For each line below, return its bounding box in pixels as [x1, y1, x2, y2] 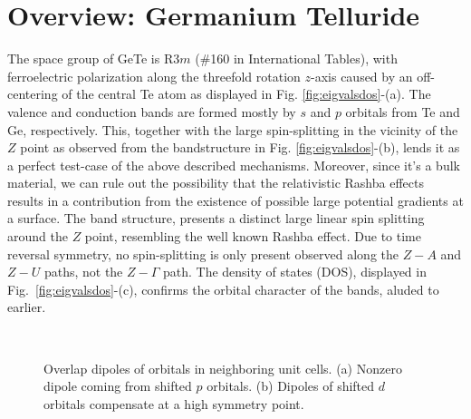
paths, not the [43, 262, 123, 281]
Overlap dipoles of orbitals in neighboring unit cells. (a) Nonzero [43, 358, 402, 377]
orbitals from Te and [345, 102, 460, 121]
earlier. [7, 297, 46, 317]
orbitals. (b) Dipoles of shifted [207, 376, 375, 395]
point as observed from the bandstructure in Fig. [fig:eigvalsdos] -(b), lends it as [20, 138, 460, 157]
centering [7, 84, 58, 103]
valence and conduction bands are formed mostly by [7, 102, 296, 121]
